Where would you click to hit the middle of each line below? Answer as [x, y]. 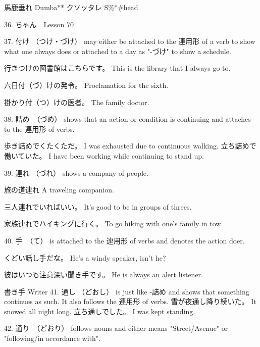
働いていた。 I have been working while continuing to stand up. [104, 155]
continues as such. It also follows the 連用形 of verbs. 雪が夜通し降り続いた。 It [130, 301]
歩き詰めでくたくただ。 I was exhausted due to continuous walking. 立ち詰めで [130, 146]
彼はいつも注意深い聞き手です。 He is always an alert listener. [103, 275]
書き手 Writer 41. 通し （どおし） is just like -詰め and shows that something [127, 291]
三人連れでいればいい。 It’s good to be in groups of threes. [98, 206]
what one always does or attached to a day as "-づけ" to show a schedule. [118, 51]
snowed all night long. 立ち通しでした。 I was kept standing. [100, 311]
